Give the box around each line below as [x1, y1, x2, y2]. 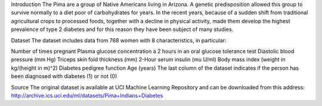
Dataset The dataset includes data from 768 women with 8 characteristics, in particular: [11, 36, 227, 44]
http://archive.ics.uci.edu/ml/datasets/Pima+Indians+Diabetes [11, 92, 163, 99]
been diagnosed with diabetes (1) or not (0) [11, 73, 117, 80]
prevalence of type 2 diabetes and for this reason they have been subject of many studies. [11, 26, 234, 33]
